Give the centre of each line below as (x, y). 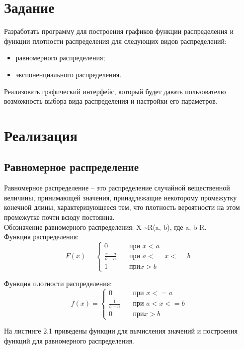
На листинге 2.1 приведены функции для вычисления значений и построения (121, 331)
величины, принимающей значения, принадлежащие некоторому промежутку (121, 197)
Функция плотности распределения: (58, 283)
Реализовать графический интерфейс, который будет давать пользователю (115, 91)
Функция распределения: (41, 237)
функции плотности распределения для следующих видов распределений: (115, 41)
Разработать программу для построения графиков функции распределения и (119, 31)
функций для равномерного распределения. (69, 340)
